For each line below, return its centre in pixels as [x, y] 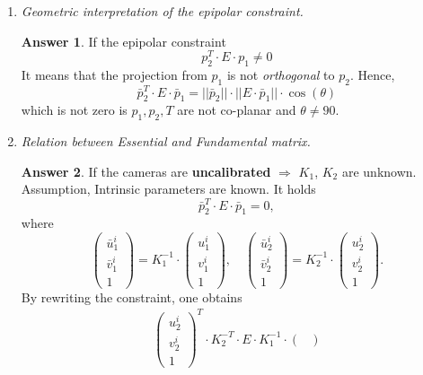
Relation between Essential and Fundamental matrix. [166, 141]
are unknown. [379, 171]
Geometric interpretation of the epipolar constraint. [162, 11]
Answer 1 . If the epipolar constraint [123, 41]
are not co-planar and [237, 110]
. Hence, [372, 75]
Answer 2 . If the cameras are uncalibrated [146, 171]
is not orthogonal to [281, 75]
